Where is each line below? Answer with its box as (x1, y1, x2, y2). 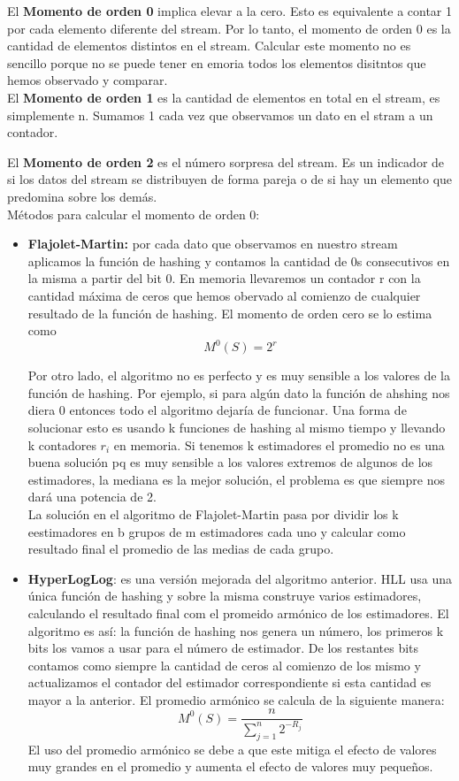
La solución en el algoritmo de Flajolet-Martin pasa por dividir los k (27, 504, 399, 523)
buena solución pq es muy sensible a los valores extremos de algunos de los (27, 453, 433, 471)
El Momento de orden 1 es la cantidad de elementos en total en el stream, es (7, 88, 440, 106)
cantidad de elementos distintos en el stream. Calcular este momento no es (7, 36, 411, 55)
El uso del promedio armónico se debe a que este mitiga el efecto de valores (27, 739, 437, 758)
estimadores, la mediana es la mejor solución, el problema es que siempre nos (27, 470, 445, 488)
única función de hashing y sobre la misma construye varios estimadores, (27, 586, 422, 605)
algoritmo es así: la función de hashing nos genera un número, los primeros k (27, 621, 444, 639)
